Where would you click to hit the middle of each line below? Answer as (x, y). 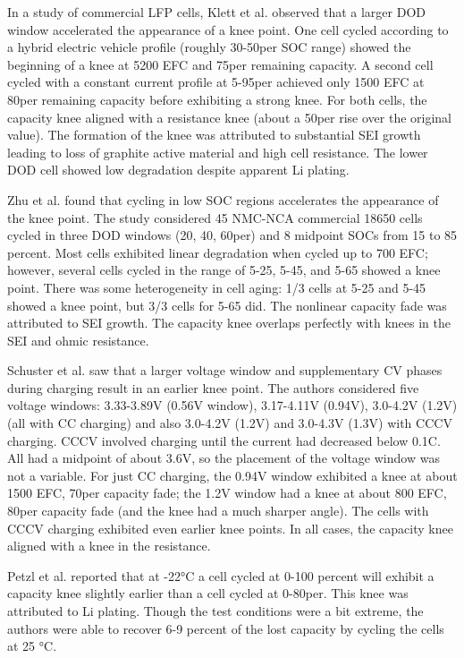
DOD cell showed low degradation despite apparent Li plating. (178, 170)
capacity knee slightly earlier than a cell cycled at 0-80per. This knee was (208, 593)
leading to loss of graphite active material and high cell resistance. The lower (218, 152)
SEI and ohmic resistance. (78, 340)
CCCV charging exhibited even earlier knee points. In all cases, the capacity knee (230, 528)
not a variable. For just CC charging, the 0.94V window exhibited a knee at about (232, 475)
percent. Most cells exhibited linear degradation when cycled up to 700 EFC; (218, 252)
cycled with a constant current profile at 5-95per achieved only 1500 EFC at (216, 82)
